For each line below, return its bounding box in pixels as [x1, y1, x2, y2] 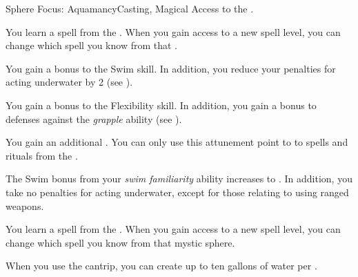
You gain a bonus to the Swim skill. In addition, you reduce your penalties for [6, 61, 336, 75]
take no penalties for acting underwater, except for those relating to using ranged [6, 184, 349, 199]
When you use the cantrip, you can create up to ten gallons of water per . [6, 258, 317, 273]
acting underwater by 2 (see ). [6, 75, 133, 89]
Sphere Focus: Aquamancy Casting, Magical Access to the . [6, 1, 254, 15]
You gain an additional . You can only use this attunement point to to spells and [6, 135, 348, 149]
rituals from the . [6, 148, 78, 162]
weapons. [6, 198, 44, 213]
